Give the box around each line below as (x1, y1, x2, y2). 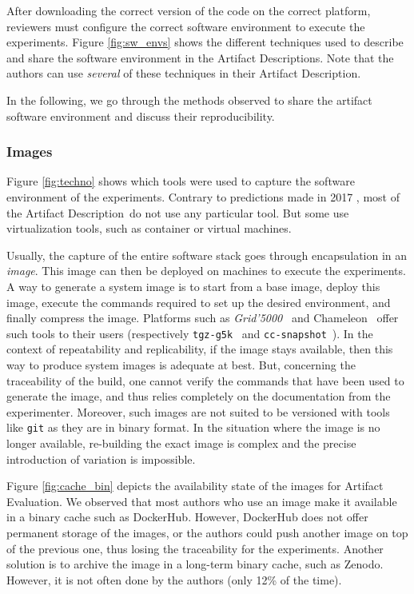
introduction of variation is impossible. (6, 450, 196, 467)
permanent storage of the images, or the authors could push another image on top (6, 524, 408, 540)
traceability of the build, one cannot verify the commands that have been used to (6, 372, 404, 389)
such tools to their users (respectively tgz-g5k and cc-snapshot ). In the (6, 325, 373, 341)
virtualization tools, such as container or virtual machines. (6, 220, 292, 237)
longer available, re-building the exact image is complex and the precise (6, 435, 356, 451)
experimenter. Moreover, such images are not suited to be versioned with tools (6, 403, 390, 420)
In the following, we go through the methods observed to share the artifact (6, 91, 372, 108)
